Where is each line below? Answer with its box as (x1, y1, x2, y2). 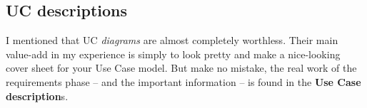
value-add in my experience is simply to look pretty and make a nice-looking (6, 46, 341, 61)
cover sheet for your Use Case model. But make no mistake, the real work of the (6, 60, 357, 75)
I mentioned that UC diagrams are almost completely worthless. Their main (6, 33, 338, 48)
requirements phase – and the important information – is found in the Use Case (6, 74, 361, 89)
